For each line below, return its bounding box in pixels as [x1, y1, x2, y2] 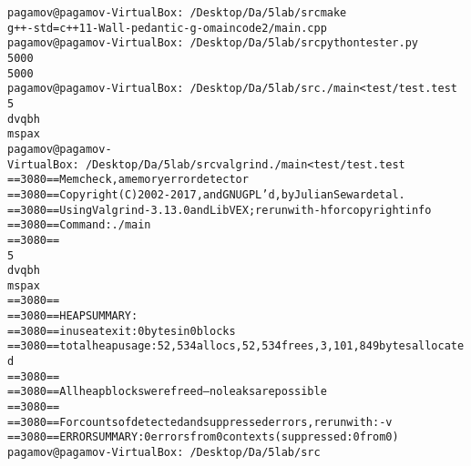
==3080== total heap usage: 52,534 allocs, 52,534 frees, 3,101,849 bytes [7, 339, 412, 353]
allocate [411, 339, 465, 353]
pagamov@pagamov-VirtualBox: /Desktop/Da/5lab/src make [7, 6, 347, 19]
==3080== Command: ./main [7, 218, 151, 232]
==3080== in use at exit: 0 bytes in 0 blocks [7, 324, 236, 338]
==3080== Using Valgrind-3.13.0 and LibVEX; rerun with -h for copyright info [7, 203, 432, 217]
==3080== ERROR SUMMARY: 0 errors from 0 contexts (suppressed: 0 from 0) [7, 431, 399, 444]
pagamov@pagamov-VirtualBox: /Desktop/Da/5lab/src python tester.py [7, 36, 419, 50]
